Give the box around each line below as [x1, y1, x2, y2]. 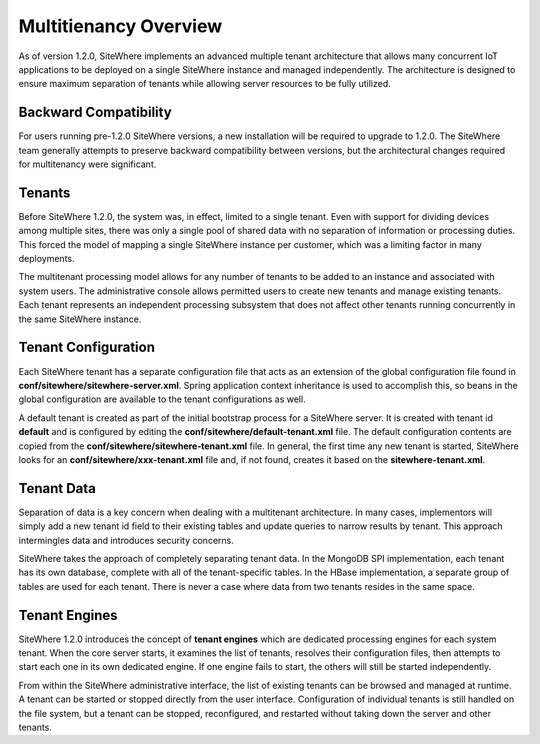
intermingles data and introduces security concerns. [18, 534, 234, 546]
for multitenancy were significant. [18, 158, 157, 170]
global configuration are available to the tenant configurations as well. [18, 393, 306, 405]
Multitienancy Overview [18, 15, 223, 37]
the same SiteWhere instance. [18, 313, 142, 325]
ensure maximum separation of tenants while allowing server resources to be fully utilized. [18, 78, 391, 90]
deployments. [18, 253, 75, 265]
